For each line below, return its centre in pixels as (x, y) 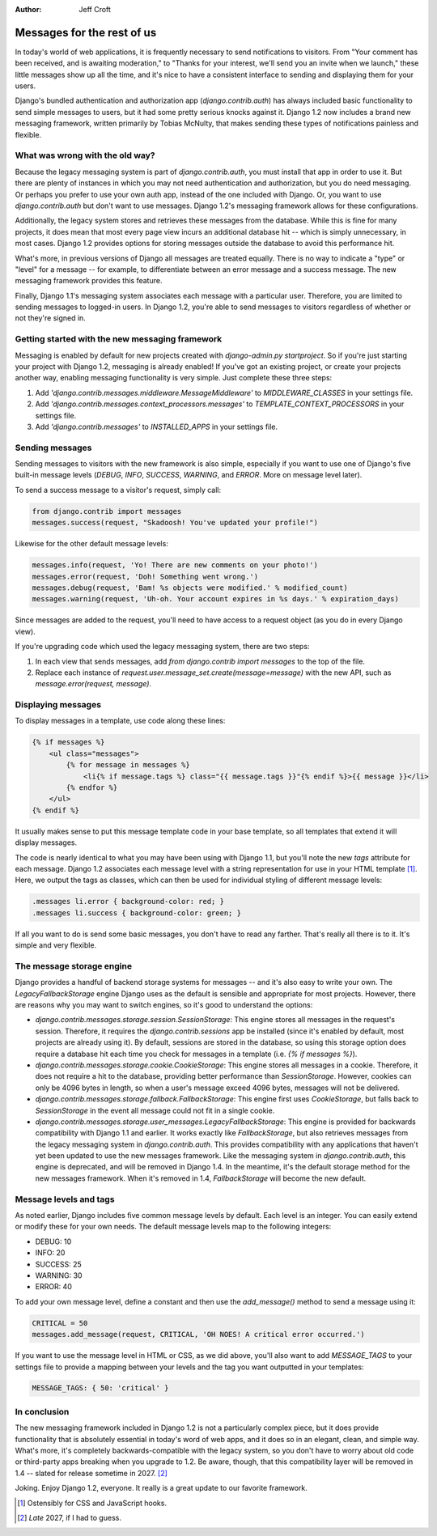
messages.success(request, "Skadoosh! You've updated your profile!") (175, 523)
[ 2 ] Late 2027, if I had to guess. (69, 1517)
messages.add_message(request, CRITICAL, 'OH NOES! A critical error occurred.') (199, 1334)
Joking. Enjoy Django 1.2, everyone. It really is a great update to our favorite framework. (161, 1488)
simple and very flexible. (56, 945)
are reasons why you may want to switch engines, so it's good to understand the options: (164, 1005)
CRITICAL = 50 (60, 1323)
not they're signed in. (51, 318)
